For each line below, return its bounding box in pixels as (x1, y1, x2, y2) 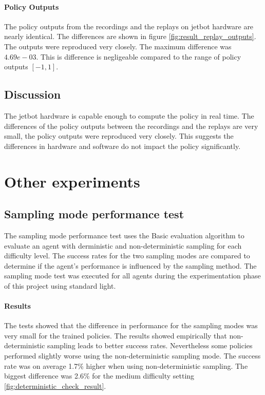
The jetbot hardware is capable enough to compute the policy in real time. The (4, 110, 254, 121)
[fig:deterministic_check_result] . (4, 380, 106, 391)
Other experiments (4, 171, 140, 192)
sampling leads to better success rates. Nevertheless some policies (47, 340, 253, 351)
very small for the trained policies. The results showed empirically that (4, 330, 227, 341)
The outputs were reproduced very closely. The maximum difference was (4, 41, 232, 51)
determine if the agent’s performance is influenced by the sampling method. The (4, 260, 257, 271)
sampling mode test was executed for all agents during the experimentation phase (4, 270, 261, 281)
